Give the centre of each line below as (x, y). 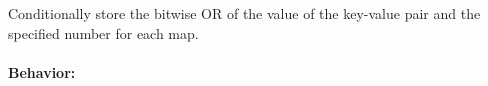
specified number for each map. (103, 32)
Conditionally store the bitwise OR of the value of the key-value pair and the (244, 13)
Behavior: (42, 71)
